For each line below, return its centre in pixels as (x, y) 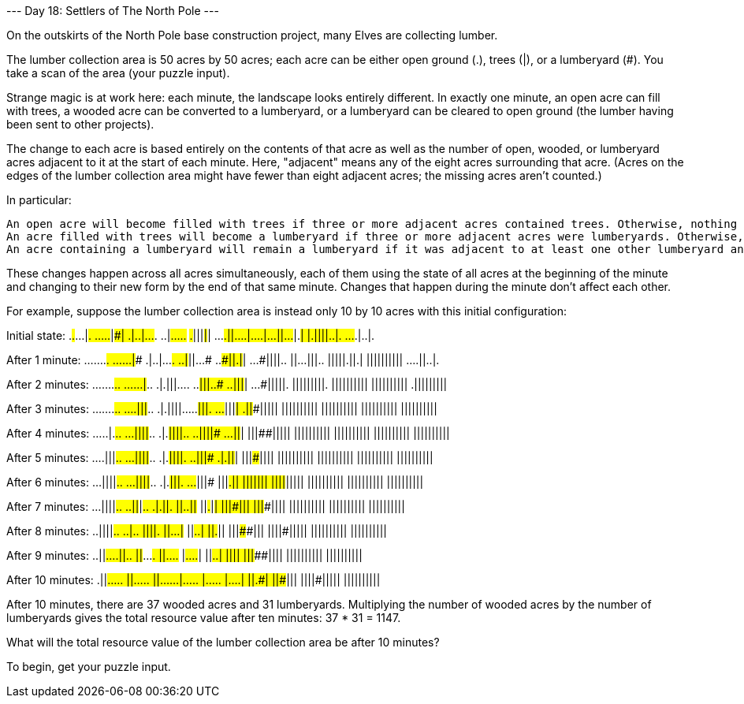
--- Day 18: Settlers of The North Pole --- (113, 11)
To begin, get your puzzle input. (89, 667)
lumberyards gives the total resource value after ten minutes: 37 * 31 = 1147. (204, 618)
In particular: (39, 200)
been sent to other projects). (80, 124)
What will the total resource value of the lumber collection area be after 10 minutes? (223, 642)
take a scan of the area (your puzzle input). (118, 73)
